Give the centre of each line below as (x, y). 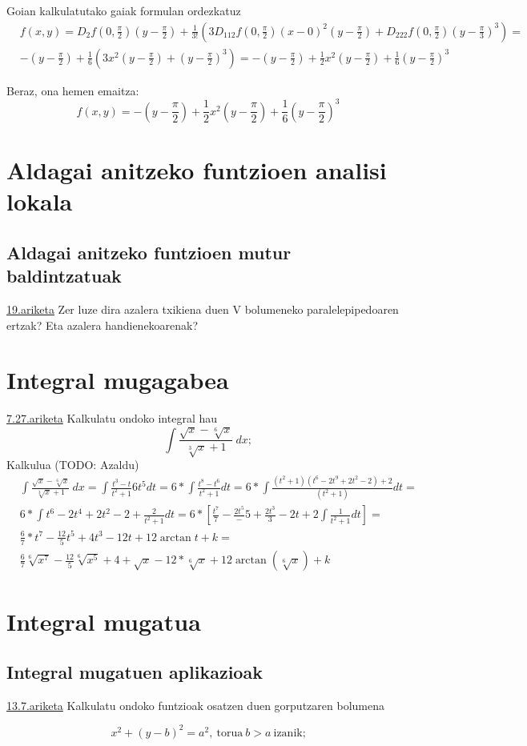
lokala (40, 201)
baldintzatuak (64, 276)
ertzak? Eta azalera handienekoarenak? (103, 325)
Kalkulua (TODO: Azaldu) (73, 465)
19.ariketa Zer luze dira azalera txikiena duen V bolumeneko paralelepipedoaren (203, 309)
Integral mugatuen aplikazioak (135, 672)
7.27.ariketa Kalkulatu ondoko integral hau (112, 418)
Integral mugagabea (118, 380)
